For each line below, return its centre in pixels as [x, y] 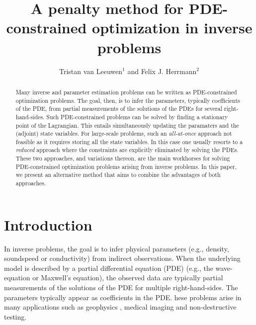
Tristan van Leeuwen [91, 71]
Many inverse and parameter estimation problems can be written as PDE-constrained [126, 92]
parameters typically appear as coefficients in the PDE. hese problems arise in [123, 297]
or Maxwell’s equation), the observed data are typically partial [128, 278]
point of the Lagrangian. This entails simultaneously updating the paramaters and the [127, 125]
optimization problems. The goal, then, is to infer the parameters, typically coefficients [128, 100]
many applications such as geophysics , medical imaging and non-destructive [120, 307]
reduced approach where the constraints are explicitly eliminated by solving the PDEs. [127, 150]
